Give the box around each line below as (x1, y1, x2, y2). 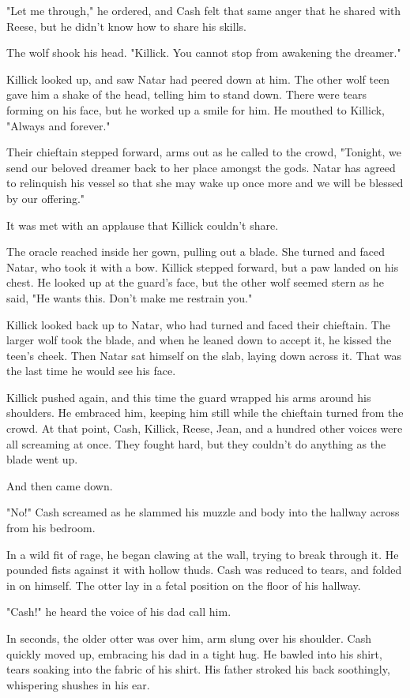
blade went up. (6, 451, 78, 467)
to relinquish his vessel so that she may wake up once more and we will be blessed (6, 174, 404, 191)
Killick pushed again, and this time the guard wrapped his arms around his (6, 388, 371, 405)
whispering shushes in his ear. (6, 676, 150, 692)
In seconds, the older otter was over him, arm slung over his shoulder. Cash (6, 630, 371, 646)
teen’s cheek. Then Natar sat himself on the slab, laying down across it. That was (6, 347, 401, 363)
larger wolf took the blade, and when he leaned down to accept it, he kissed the (6, 332, 392, 348)
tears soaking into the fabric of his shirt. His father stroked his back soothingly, (6, 661, 390, 677)
